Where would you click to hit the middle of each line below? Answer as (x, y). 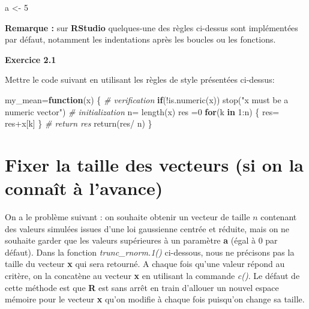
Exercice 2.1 (31, 59)
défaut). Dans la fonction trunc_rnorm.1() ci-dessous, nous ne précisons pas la (150, 252)
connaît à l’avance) (84, 188)
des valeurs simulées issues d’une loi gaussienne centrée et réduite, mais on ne (147, 228)
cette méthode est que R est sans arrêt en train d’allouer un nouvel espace (142, 287)
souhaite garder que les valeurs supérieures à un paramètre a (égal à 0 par (141, 240)
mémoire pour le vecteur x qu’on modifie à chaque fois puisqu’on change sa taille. (155, 299)
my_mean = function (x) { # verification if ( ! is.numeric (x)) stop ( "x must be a (147, 99)
